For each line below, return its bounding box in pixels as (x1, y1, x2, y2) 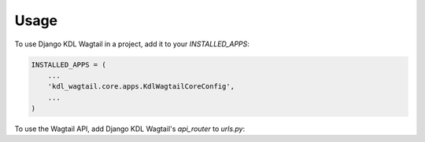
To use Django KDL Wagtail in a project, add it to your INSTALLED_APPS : (14, 39, 249, 49)
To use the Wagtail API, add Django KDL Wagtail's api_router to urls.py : (14, 124, 246, 133)
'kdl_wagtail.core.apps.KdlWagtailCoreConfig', (47, 82, 235, 91)
